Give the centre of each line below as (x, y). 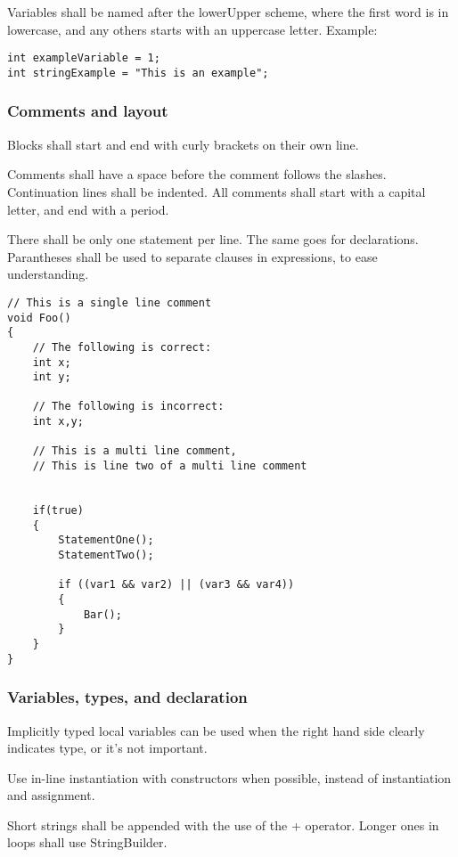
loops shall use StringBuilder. (87, 842)
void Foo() (39, 318)
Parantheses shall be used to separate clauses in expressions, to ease (192, 256)
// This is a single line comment (110, 302)
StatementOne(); (106, 540)
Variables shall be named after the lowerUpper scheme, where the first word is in (228, 12)
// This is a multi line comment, (135, 451)
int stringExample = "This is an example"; (138, 73)
